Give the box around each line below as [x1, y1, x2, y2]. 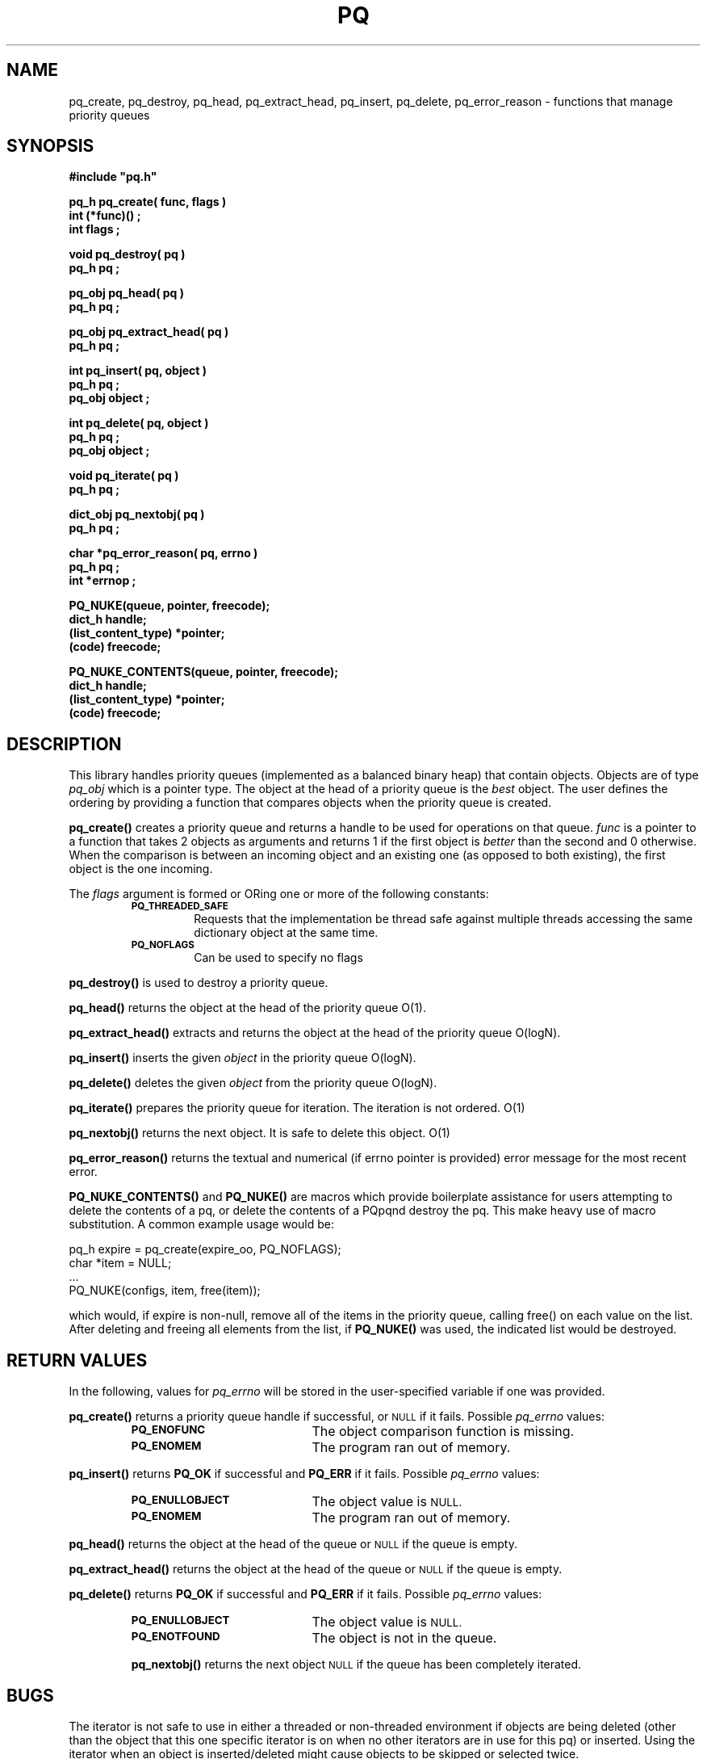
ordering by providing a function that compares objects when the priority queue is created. [69, 796, 552, 810]
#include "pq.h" [69, 170, 157, 184]
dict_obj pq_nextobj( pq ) [69, 507, 205, 522]
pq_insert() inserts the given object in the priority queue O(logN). [69, 1051, 416, 1065]
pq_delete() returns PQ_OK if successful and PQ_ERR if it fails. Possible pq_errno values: [69, 1587, 542, 1602]
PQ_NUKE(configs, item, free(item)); [69, 1283, 261, 1298]
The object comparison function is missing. [312, 1423, 575, 1440]
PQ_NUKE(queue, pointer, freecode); [69, 598, 270, 613]
